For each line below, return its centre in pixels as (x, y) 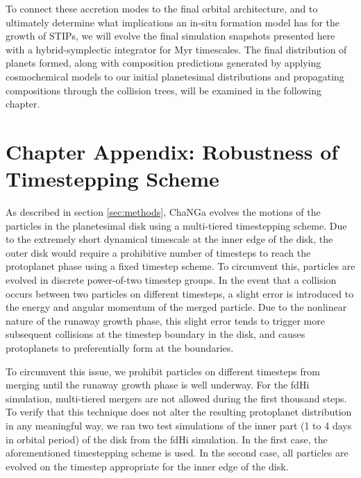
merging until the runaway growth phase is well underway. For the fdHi (158, 385)
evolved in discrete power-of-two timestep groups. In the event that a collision (171, 280)
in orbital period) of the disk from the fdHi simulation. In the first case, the (167, 439)
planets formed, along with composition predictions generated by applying (163, 63)
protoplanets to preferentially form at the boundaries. (120, 348)
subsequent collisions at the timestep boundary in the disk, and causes (156, 334)
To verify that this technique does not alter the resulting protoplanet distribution (179, 412)
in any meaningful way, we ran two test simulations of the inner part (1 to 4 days (179, 425)
